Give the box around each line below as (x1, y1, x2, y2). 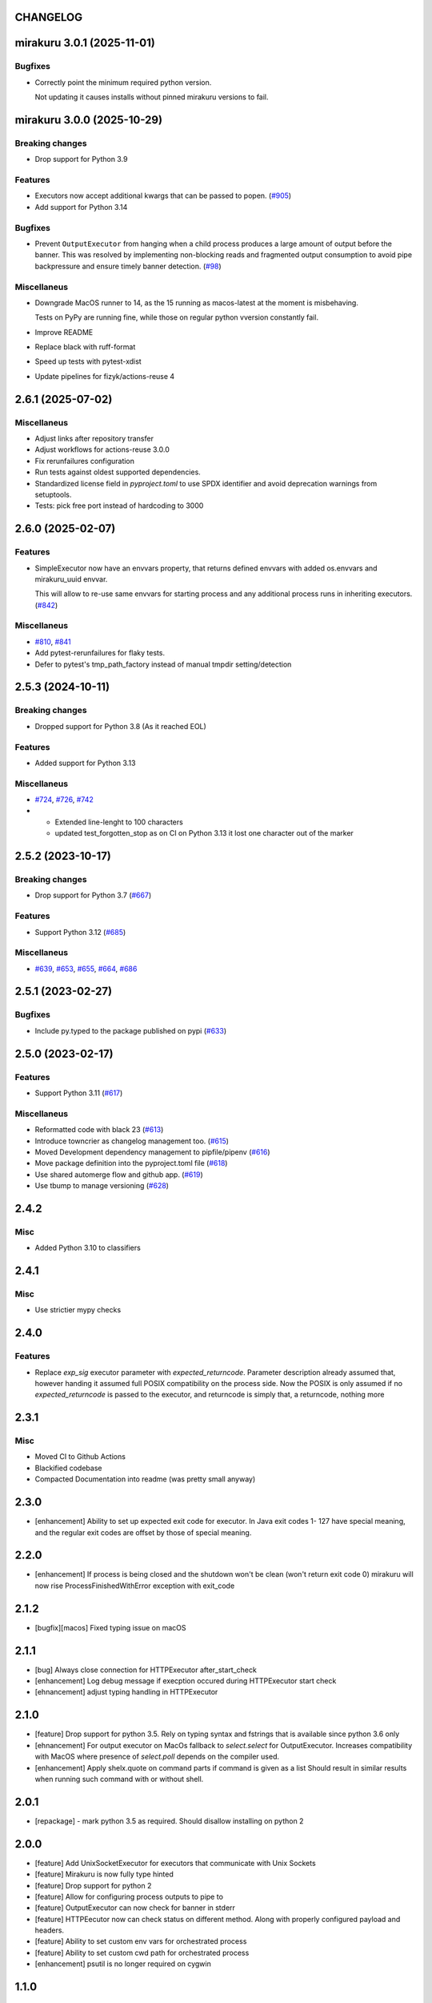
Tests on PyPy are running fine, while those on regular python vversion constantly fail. (34, 312, 319, 322)
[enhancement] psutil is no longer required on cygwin (34, 1959, 211, 1969)
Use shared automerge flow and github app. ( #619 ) (34, 1170, 203, 1179)
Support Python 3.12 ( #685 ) (34, 927, 126, 937)
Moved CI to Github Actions (34, 1452, 126, 1461)
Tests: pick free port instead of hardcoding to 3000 (34, 501, 204, 510)
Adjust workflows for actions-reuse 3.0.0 (34, 445, 170, 454)
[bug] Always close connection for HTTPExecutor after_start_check (34, 1665, 258, 1675)
